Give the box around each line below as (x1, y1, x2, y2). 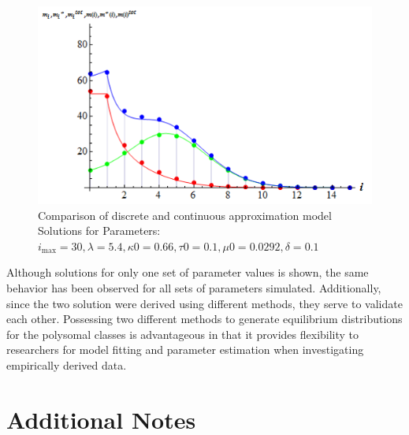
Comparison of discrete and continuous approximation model (38, 206, 332, 223)
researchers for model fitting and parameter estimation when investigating (6, 341, 364, 358)
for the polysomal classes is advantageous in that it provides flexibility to (6, 325, 359, 342)
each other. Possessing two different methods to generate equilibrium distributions (6, 310, 403, 327)
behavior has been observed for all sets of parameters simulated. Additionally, (6, 279, 381, 296)
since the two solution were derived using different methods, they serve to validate (6, 295, 403, 311)
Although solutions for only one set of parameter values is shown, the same (6, 264, 369, 281)
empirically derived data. (6, 356, 127, 373)
